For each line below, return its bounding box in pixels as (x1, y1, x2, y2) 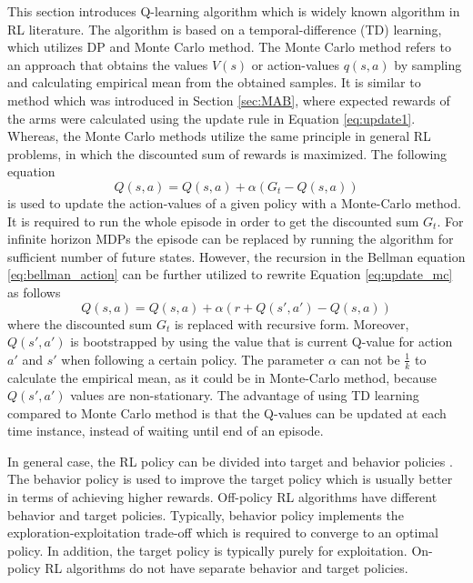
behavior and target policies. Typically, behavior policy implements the (7, 505, 404, 524)
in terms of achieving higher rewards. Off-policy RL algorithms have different (7, 488, 438, 507)
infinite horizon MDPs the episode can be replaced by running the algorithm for (7, 229, 454, 248)
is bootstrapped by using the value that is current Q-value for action (70, 332, 453, 351)
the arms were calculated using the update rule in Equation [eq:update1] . (7, 108, 416, 127)
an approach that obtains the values (7, 55, 208, 74)
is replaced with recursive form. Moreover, (174, 314, 409, 333)
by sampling (394, 55, 462, 74)
